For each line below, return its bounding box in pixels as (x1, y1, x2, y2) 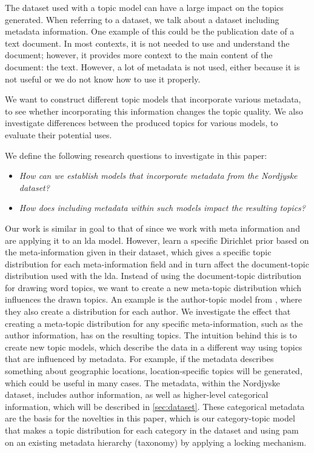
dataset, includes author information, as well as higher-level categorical (5, 388, 269, 401)
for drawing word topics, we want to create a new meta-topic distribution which (5, 281, 302, 294)
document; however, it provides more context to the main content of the (5, 49, 273, 61)
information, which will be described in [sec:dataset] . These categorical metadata (5, 400, 305, 412)
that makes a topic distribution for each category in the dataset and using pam (5, 424, 299, 436)
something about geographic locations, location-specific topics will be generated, (5, 364, 302, 377)
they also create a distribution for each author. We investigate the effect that (5, 305, 291, 318)
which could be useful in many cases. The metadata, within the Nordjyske (5, 376, 280, 389)
